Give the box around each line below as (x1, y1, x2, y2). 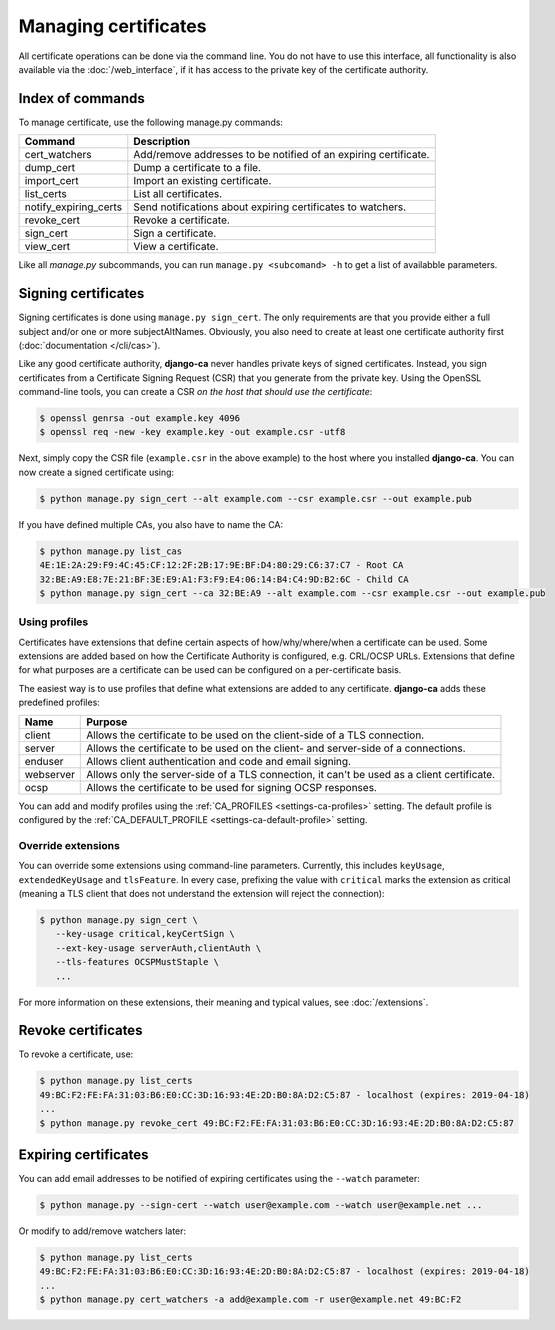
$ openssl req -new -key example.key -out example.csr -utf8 (39, 426, 346, 438)
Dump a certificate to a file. (133, 161, 262, 175)
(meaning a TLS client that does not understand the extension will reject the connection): (18, 887, 385, 899)
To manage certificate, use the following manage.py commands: (18, 116, 284, 128)
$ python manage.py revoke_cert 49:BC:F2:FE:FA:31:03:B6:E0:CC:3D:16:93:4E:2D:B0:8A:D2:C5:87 (39, 1117, 515, 1129)
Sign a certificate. (133, 226, 217, 240)
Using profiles (18, 615, 89, 629)
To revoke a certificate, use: (18, 1048, 134, 1060)
